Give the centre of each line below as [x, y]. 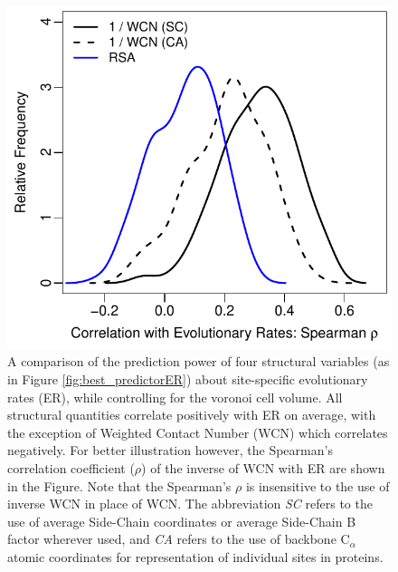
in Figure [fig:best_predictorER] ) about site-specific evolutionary [188, 379]
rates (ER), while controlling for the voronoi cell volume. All [175, 397]
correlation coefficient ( [71, 468]
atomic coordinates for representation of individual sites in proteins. [195, 557]
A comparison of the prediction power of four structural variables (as [199, 361]
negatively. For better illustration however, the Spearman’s [170, 450]
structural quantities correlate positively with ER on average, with [192, 415]
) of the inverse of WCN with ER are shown [263, 468]
